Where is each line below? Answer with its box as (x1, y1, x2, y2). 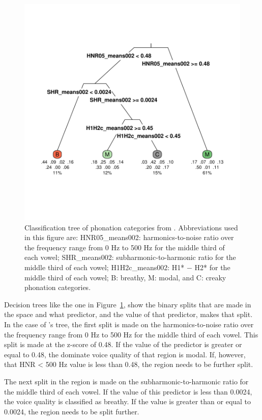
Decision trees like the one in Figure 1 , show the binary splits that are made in (4, 299, 251, 309)
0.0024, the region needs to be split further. (4, 406, 139, 416)
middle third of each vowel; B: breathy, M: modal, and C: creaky (24, 272, 226, 282)
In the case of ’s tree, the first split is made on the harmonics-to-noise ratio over (4, 319, 254, 329)
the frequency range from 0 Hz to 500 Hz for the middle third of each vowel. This (4, 329, 258, 339)
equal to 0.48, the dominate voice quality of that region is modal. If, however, (4, 349, 246, 359)
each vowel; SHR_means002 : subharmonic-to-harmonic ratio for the (24, 252, 236, 262)
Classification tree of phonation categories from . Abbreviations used (24, 222, 238, 232)
